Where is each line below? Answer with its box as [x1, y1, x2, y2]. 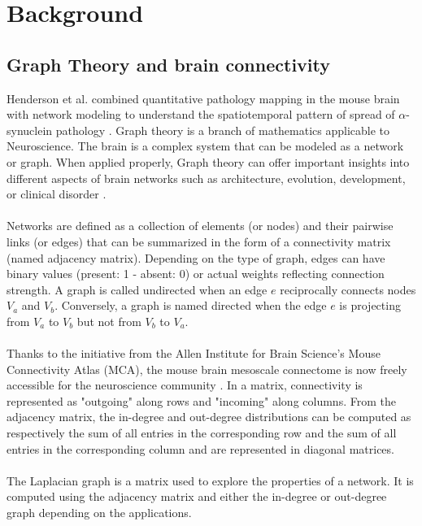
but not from [76, 312, 141, 329]
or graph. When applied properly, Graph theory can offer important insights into [7, 153, 410, 170]
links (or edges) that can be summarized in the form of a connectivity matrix [7, 233, 391, 250]
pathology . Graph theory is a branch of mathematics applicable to [55, 121, 390, 138]
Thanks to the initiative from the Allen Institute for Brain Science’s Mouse [7, 345, 381, 362]
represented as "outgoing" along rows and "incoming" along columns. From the [7, 392, 396, 409]
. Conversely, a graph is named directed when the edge [54, 297, 327, 314]
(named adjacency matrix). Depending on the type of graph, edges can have [7, 249, 385, 266]
